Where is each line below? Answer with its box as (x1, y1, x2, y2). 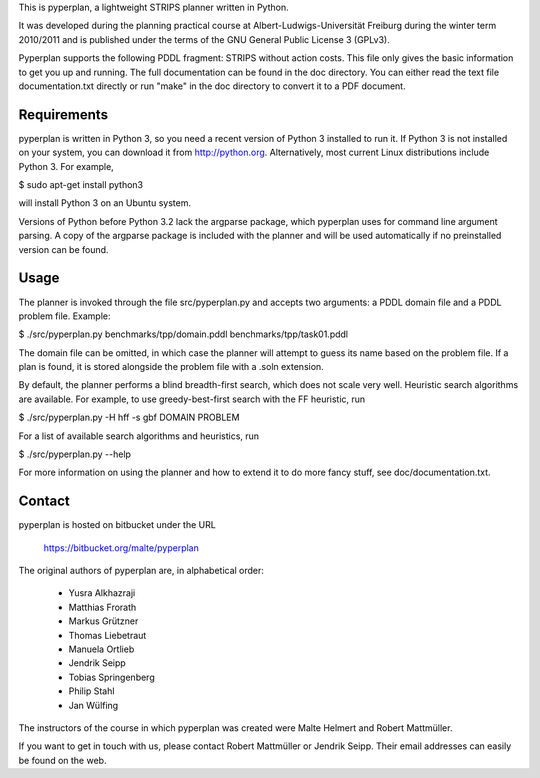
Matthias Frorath (68, 601, 137, 613)
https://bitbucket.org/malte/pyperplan (43, 541, 199, 554)
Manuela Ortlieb (68, 643, 135, 655)
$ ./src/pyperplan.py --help (18, 448, 132, 460)
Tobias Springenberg (68, 671, 155, 683)
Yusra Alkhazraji (68, 587, 136, 599)
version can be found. (18, 243, 109, 255)
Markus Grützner (68, 615, 139, 627)
